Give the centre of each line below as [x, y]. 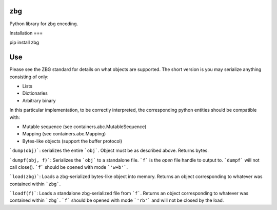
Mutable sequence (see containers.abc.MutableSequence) [84, 127]
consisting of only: [29, 77]
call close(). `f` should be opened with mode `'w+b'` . [69, 167]
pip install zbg [24, 42]
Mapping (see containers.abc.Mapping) [64, 134]
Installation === [26, 33]
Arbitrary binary [39, 100]
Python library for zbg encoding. [44, 24]
